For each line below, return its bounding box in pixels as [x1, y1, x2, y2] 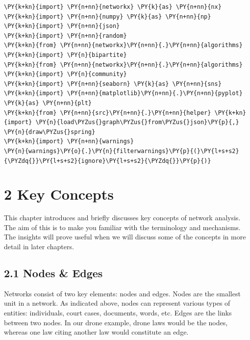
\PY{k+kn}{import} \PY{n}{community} [4, 71, 127, 78]
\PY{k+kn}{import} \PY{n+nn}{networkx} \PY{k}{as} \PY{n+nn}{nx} [4, 3, 222, 10]
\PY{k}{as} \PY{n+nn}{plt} [4, 99, 92, 106]
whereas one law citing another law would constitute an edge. [4, 327, 189, 337]
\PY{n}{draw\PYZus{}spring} [4, 128, 96, 135]
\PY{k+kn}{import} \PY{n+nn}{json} [4, 23, 120, 30]
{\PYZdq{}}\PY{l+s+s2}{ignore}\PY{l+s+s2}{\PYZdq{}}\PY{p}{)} [4, 157, 211, 164]
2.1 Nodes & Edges [4, 265, 103, 280]
